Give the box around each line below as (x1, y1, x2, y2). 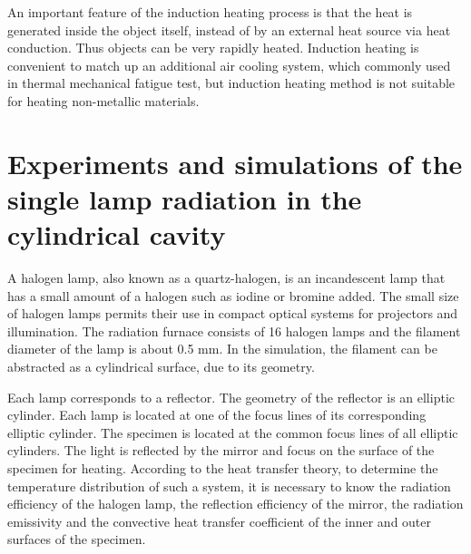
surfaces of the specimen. (7, 530, 146, 549)
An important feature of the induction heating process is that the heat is (7, 3, 413, 21)
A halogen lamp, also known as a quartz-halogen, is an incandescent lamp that (7, 268, 446, 287)
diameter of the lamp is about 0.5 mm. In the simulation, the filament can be (7, 339, 437, 358)
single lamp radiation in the (7, 180, 362, 217)
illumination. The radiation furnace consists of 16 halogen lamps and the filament (7, 321, 461, 340)
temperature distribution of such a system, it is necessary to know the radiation (7, 476, 451, 495)
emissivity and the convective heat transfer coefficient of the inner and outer (7, 511, 432, 530)
